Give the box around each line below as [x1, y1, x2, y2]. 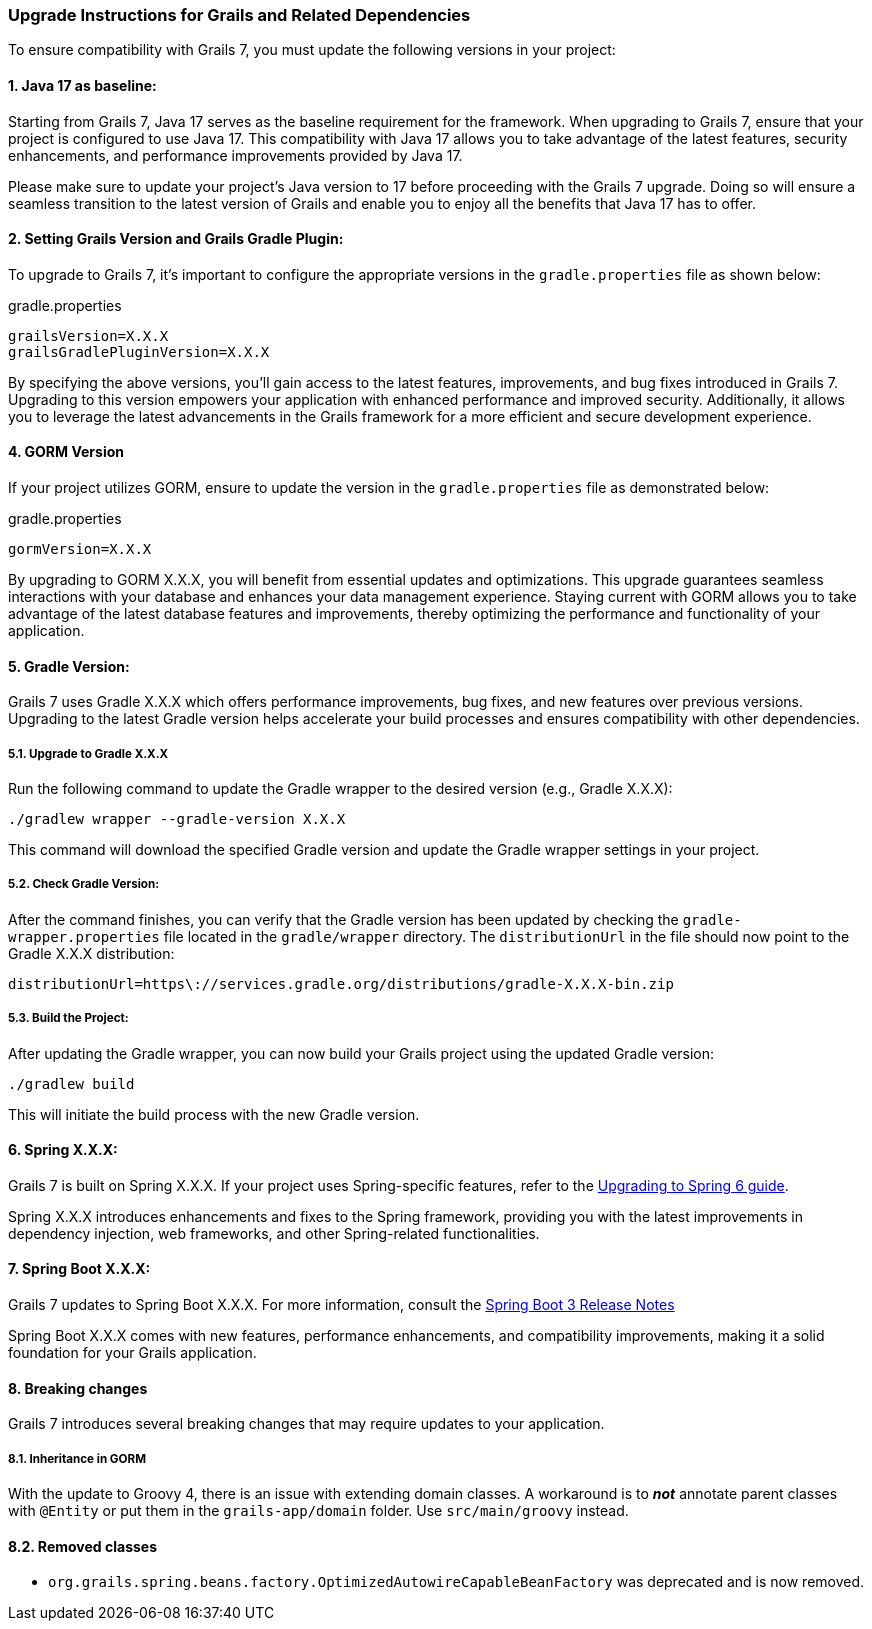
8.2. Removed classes [8, 1537, 157, 1555]
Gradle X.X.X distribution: [8, 944, 175, 962]
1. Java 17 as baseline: [8, 76, 157, 94]
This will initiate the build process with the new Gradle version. [8, 1105, 420, 1123]
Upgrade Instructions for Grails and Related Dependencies [8, 5, 471, 25]
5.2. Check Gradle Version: [8, 877, 160, 892]
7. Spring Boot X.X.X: [8, 1260, 151, 1278]
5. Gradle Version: [8, 657, 130, 675]
